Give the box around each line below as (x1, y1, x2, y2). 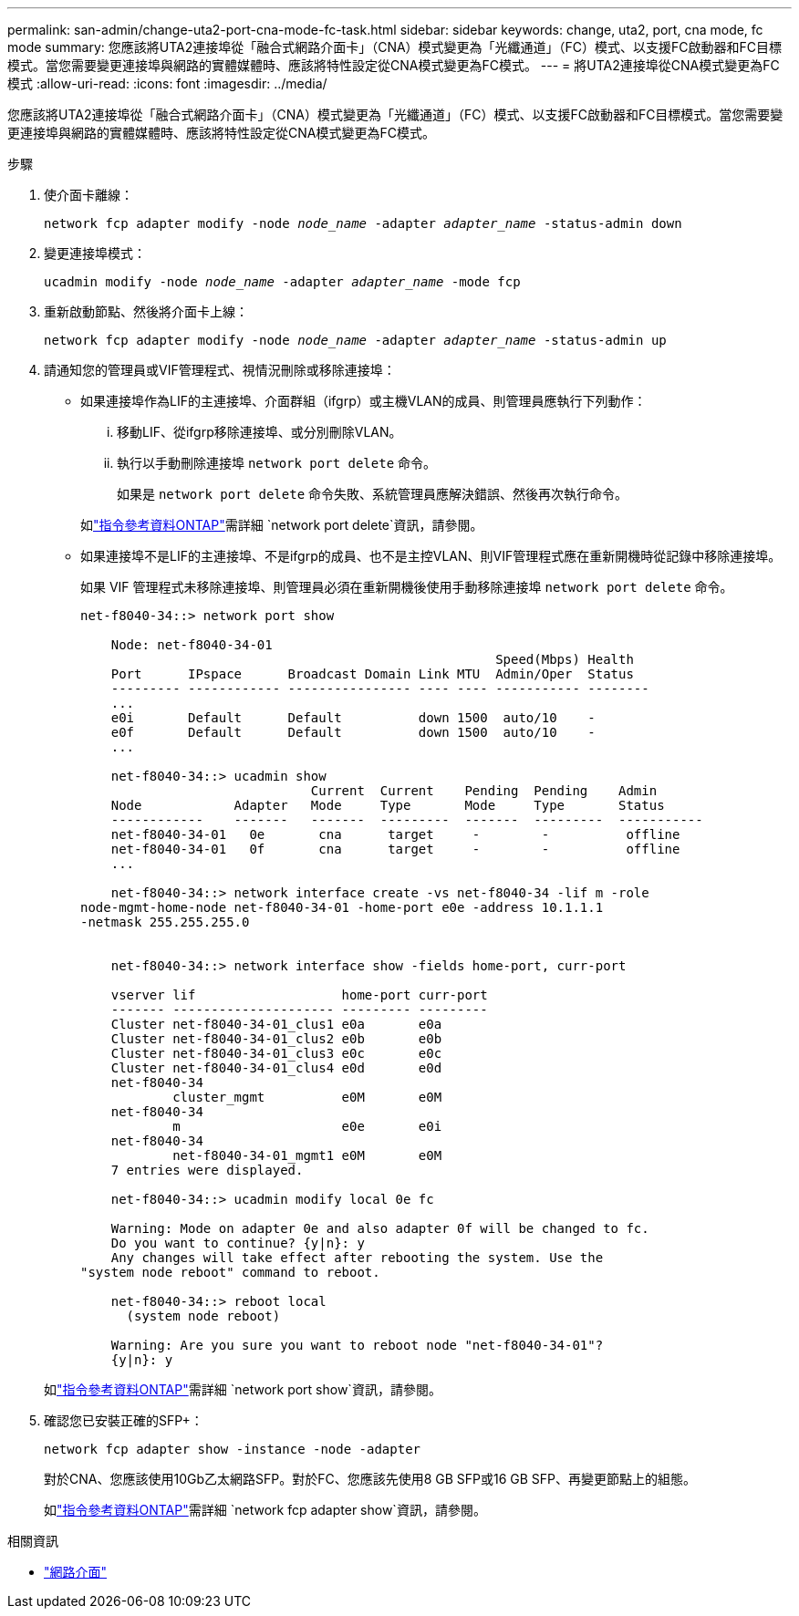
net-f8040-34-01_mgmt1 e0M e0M (172, 1148, 442, 1163)
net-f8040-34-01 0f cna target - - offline (110, 842, 680, 856)
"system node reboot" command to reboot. (80, 1265, 380, 1279)
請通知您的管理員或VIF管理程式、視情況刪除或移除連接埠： (44, 362, 396, 378)
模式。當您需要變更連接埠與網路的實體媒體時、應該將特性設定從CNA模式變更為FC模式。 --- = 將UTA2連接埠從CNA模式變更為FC (7, 57, 780, 73)
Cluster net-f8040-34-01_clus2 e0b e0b (110, 1031, 442, 1046)
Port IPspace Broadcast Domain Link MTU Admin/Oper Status (110, 667, 634, 681)
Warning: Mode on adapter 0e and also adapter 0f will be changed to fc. (110, 1221, 649, 1236)
